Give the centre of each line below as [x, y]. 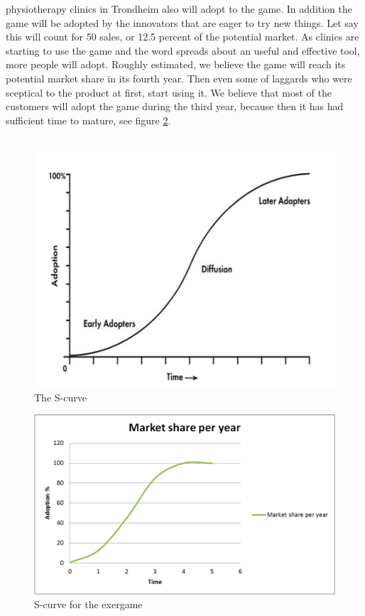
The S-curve [60, 397]
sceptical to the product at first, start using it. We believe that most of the [169, 92]
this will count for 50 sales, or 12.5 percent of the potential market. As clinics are [182, 37]
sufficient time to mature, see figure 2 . [88, 120]
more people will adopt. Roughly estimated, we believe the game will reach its [176, 64]
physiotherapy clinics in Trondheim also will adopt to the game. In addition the [179, 9]
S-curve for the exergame [88, 604]
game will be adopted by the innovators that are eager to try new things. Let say [182, 22]
